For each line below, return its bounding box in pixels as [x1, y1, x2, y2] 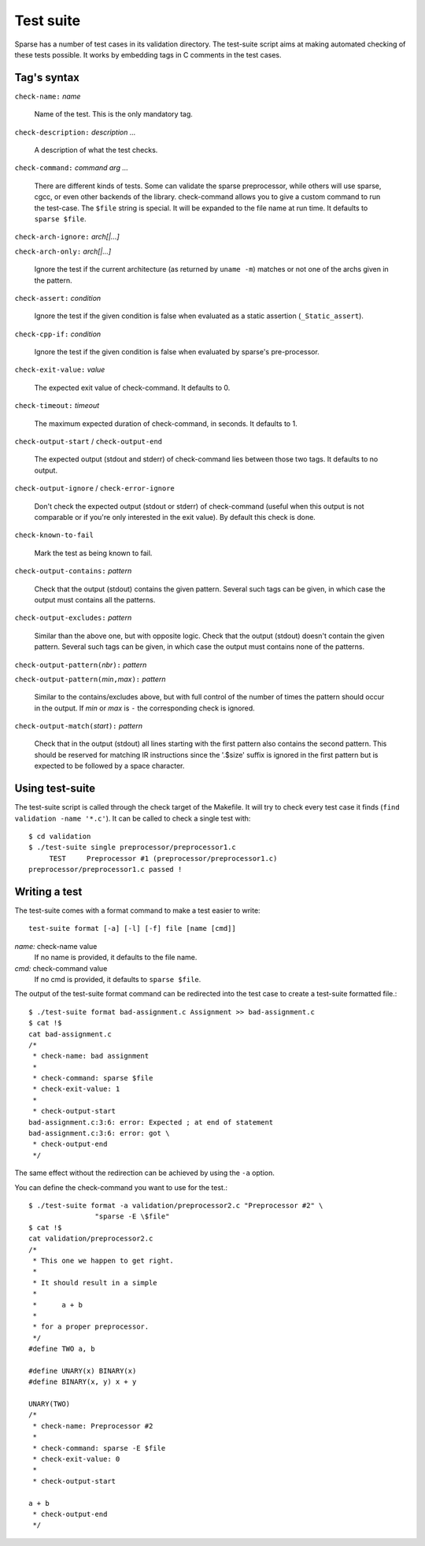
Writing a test [14, 884, 83, 898]
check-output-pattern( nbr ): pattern [14, 660, 147, 669]
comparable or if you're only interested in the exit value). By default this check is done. [34, 513, 316, 521]
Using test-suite [14, 782, 96, 795]
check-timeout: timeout [14, 401, 100, 410]
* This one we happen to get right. [32, 1256, 175, 1265]
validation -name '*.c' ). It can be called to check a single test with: [14, 814, 251, 823]
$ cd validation [28, 832, 91, 840]
